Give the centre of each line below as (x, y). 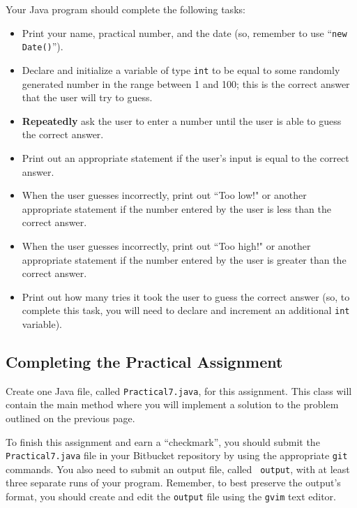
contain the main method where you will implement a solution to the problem (172, 404)
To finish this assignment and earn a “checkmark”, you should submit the (163, 441)
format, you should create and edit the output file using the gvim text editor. (171, 496)
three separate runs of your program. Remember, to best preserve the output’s (173, 483)
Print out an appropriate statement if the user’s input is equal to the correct (185, 157)
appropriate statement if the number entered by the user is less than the (176, 208)
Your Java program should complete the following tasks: (126, 9)
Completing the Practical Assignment (144, 361)
